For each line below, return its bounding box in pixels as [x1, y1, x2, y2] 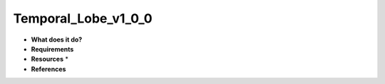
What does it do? [31, 35, 83, 44]
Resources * [31, 55, 69, 64]
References [31, 64, 66, 73]
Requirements [31, 44, 74, 53]
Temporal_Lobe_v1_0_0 [13, 11, 153, 26]
